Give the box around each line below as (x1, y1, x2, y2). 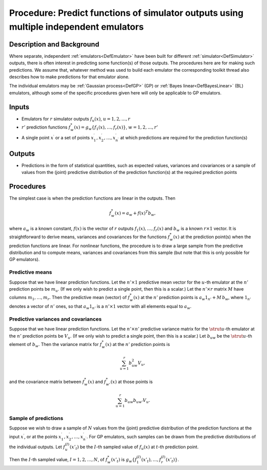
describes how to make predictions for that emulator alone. (9, 74, 130, 80)
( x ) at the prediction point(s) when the (173, 234, 251, 240)
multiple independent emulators (9, 21, 144, 32)
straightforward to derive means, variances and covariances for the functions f (9, 234, 170, 240)
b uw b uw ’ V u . (124, 398, 150, 405)
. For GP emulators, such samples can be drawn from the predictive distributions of (87, 433, 256, 439)
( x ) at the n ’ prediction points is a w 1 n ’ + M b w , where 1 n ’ (133, 295, 251, 301)
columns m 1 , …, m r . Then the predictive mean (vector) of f (9, 295, 130, 301)
